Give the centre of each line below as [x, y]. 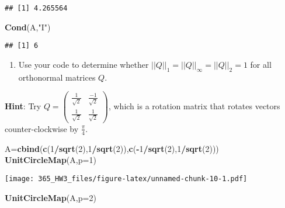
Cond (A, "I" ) [28, 27]
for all [261, 64]
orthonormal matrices [57, 77]
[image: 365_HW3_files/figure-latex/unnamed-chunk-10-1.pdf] [126, 178]
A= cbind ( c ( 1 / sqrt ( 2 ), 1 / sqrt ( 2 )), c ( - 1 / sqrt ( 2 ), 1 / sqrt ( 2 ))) [112, 148]
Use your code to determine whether [84, 64]
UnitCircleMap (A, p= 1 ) [51, 160]
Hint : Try [23, 106]
